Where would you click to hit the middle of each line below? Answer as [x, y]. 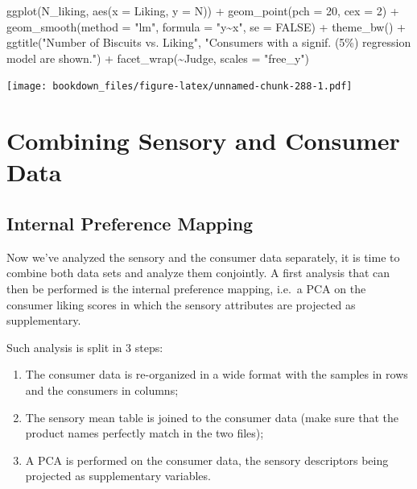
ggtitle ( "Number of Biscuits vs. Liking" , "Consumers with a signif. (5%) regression [209, 42]
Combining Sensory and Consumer [203, 141]
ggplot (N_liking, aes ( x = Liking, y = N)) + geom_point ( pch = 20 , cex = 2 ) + [203, 10]
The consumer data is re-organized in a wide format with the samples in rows [217, 374]
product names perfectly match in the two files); [145, 433]
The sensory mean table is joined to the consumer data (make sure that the [212, 417]
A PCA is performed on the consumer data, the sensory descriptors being [207, 460]
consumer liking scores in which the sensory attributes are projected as [181, 304]
